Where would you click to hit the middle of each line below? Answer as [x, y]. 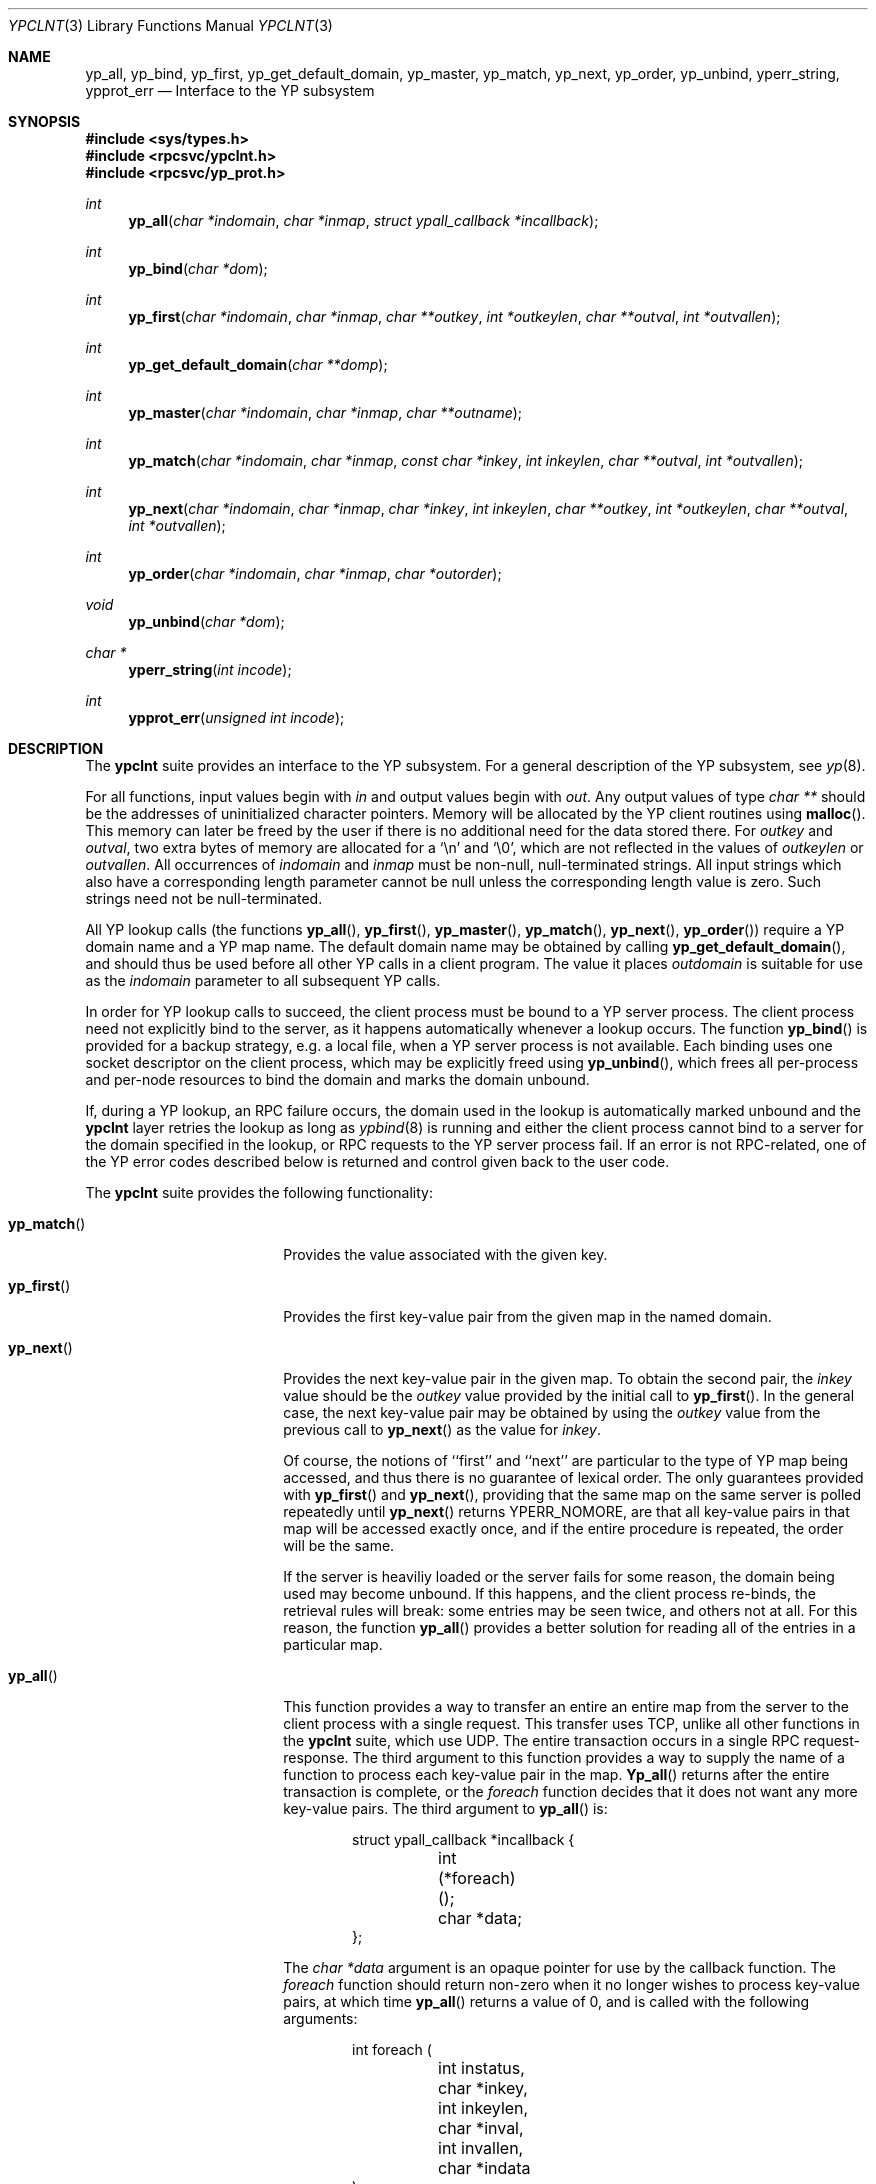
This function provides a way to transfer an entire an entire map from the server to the [566, 1706]
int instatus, [481, 2068]
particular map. [333, 1644]
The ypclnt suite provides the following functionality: [259, 1192]
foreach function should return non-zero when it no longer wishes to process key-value [571, 1984]
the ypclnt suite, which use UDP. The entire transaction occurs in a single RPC [541, 1740]
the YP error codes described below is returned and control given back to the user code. [377, 1161]
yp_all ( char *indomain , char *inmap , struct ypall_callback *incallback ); [363, 220]
